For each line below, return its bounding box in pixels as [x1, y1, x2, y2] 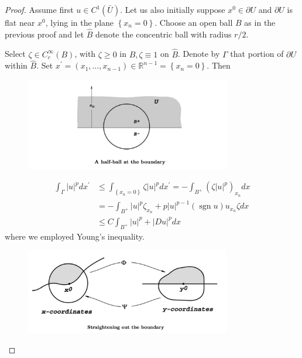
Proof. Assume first [5, 4, 74, 15]
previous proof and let [5, 28, 84, 40]
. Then [207, 59, 231, 71]
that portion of [230, 47, 284, 60]
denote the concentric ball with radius [95, 28, 232, 40]
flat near [5, 16, 35, 28]
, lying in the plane [45, 16, 114, 28]
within [5, 59, 28, 71]
